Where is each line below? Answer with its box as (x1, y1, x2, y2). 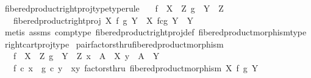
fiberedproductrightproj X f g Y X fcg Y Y (13, 13, 194, 26)
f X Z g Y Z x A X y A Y (13, 49, 160, 62)
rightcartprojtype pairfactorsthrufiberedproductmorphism (4, 37, 224, 50)
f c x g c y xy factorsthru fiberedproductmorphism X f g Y (13, 61, 259, 74)
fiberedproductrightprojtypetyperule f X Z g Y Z (4, 2, 224, 14)
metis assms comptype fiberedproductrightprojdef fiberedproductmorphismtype (4, 26, 307, 38)
